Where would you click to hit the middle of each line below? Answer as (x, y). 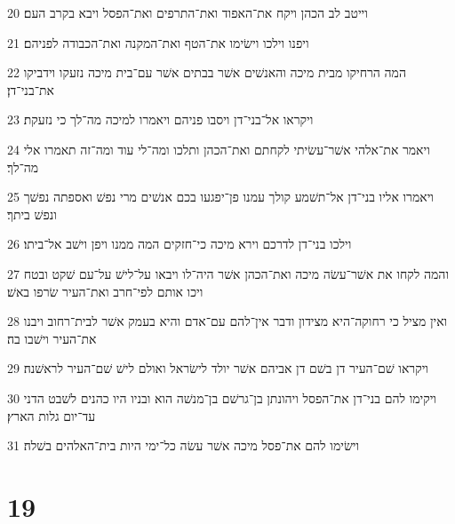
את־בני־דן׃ (31, 89)
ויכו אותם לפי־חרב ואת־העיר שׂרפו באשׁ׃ (105, 291)
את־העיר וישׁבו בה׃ (52, 338)
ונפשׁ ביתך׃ (32, 214)
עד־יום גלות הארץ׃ (52, 415)
